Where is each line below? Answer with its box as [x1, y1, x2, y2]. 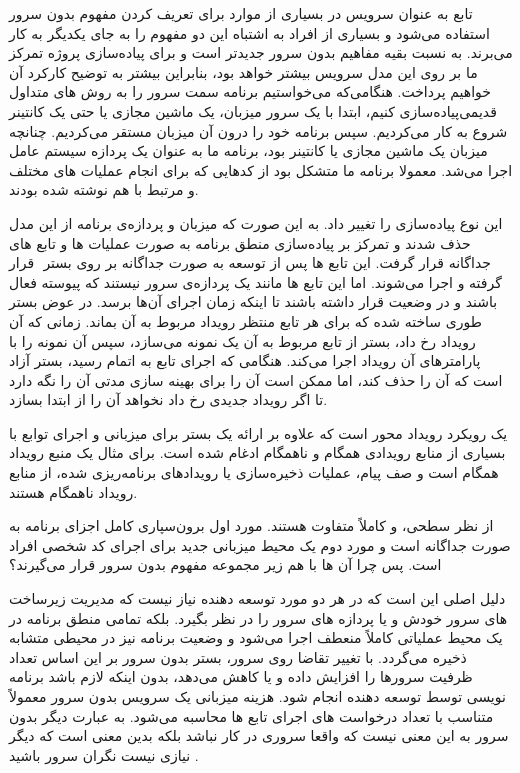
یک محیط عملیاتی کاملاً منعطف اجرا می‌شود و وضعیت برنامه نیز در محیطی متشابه [9, 627, 503, 648]
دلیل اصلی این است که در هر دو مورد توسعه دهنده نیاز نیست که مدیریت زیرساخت [9, 588, 506, 609]
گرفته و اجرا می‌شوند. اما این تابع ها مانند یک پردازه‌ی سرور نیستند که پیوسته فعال [9, 271, 502, 292]
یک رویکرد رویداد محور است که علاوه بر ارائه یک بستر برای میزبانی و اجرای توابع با [9, 422, 508, 443]
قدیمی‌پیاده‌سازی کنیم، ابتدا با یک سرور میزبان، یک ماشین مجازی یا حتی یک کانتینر [9, 100, 497, 121]
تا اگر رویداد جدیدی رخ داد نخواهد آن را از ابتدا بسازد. [9, 389, 328, 410]
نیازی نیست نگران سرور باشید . [9, 744, 199, 765]
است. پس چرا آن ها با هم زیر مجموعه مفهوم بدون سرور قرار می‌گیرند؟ [9, 554, 442, 575]
